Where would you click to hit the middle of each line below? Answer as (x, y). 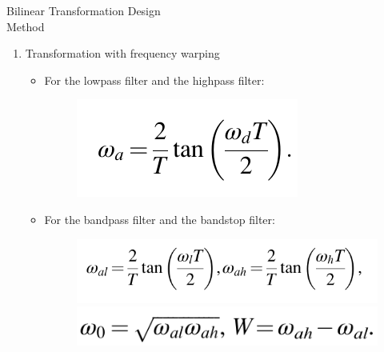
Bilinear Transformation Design (84, 10)
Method (26, 26)
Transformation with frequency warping (122, 53)
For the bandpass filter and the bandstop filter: (160, 219)
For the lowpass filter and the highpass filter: (154, 80)
